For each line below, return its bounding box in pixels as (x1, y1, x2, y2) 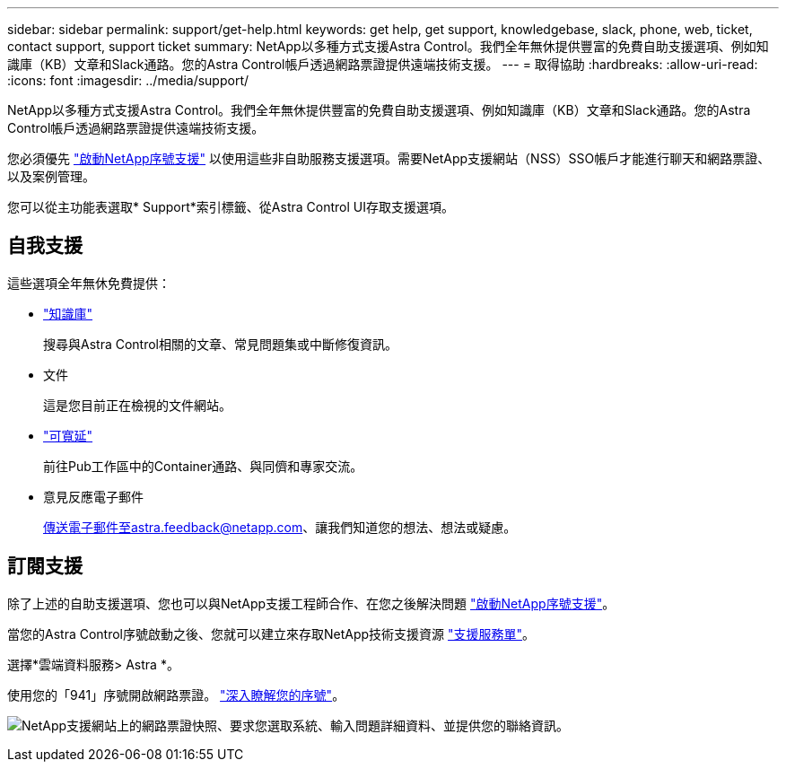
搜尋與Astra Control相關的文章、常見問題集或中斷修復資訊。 (43, 336, 397, 352)
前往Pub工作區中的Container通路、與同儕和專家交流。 (43, 458, 363, 474)
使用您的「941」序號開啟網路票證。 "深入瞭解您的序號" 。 (7, 686, 345, 703)
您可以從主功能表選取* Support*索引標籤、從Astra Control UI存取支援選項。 (7, 199, 454, 214)
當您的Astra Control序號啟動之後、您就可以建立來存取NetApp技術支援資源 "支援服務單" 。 (7, 625, 536, 642)
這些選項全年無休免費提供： (7, 275, 170, 291)
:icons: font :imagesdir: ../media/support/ (7, 73, 249, 88)
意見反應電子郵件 (43, 488, 144, 504)
